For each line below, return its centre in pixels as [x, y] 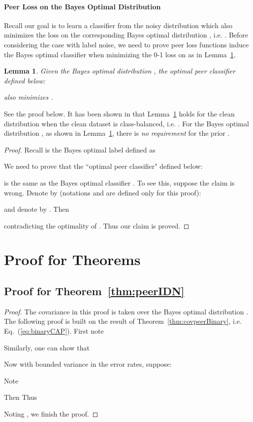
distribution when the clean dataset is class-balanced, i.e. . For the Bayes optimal [126, 123]
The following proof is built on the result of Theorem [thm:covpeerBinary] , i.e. [123, 321]
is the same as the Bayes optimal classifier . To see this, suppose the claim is [119, 182]
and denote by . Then [37, 209]
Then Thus [21, 397]
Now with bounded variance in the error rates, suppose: [88, 364]
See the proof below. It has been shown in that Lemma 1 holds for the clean [119, 113]
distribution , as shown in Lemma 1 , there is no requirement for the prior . [117, 133]
